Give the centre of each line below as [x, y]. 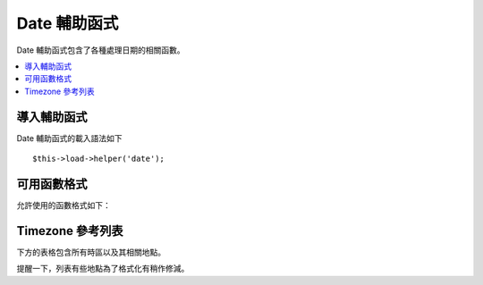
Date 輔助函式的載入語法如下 [69, 138]
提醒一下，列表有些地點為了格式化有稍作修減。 [103, 269]
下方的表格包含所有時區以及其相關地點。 [91, 252]
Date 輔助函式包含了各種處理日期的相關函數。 [101, 50]
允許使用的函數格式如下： [64, 205]
